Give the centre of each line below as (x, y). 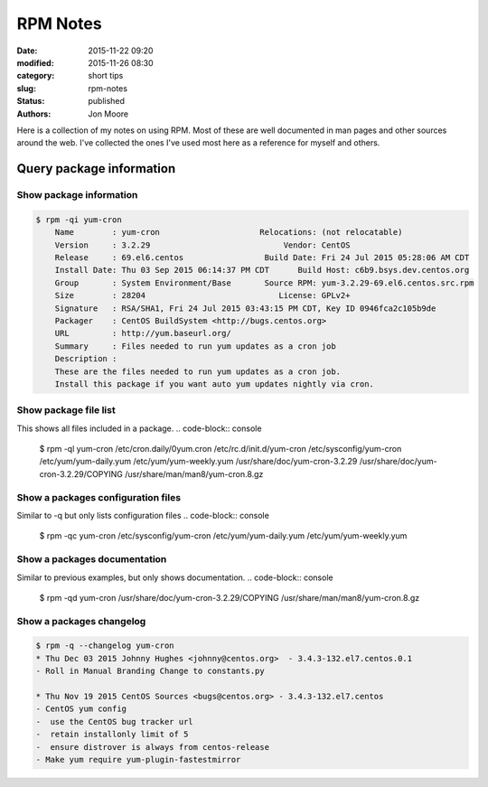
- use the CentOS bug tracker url (114, 721)
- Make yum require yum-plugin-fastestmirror (138, 759)
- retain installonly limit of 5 (112, 735)
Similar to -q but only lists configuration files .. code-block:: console (143, 515)
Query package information (96, 169)
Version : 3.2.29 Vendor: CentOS (202, 245)
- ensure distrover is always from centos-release (153, 747)
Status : (31, 101)
